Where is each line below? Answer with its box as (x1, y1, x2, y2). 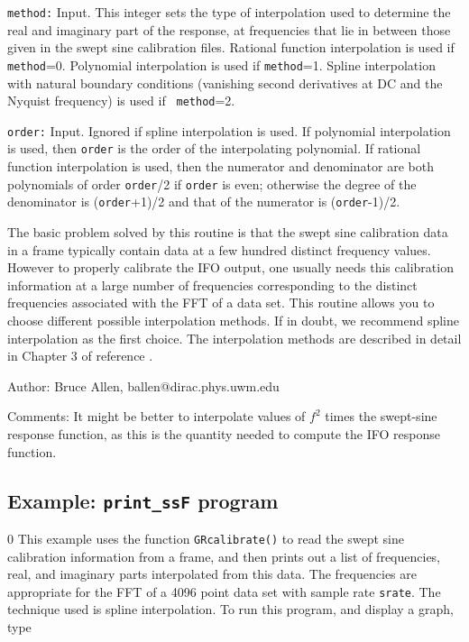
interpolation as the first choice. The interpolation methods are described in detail (7, 328, 462, 347)
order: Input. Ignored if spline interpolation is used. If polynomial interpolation (7, 121, 451, 140)
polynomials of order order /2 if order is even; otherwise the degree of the (7, 174, 417, 193)
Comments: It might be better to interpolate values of (7, 407, 306, 426)
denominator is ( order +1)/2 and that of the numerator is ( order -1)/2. (7, 192, 400, 211)
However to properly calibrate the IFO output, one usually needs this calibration (7, 258, 454, 277)
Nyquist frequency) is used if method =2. (7, 91, 235, 110)
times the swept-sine (325, 407, 437, 426)
